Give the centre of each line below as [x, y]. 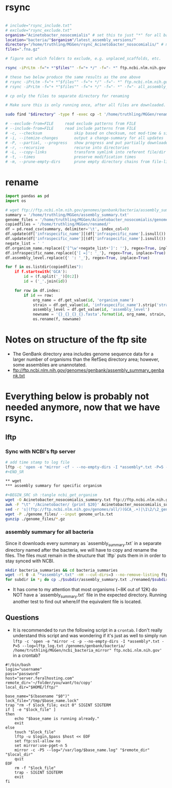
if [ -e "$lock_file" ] [31, 710]
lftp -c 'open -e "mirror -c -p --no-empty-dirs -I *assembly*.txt [86, 641]
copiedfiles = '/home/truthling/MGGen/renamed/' [58, 225]
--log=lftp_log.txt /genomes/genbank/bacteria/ [74, 646]
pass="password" [23, 674]
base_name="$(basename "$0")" [38, 696]
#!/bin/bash [18, 665]
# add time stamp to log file [38, 462]
